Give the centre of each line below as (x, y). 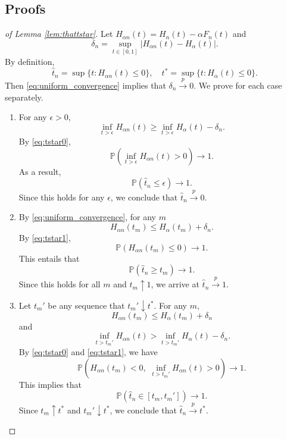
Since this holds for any (62, 197)
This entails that (49, 258)
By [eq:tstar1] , (45, 238)
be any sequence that (86, 305)
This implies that (50, 384)
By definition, (30, 62)
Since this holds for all (60, 284)
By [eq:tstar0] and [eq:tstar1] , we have (88, 352)
